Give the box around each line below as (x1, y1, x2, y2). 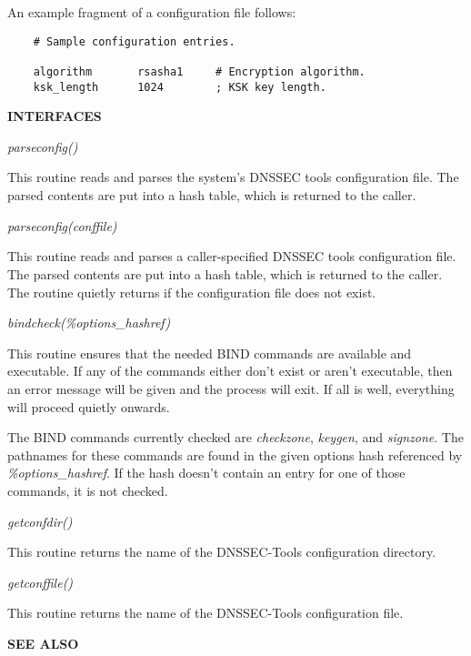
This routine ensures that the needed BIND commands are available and (7, 343, 412, 362)
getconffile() (7, 572, 74, 591)
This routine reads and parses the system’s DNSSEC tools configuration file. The (7, 167, 459, 187)
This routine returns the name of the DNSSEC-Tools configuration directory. (7, 542, 436, 561)
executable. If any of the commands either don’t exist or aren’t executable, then (7, 361, 453, 380)
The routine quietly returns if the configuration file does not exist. (7, 282, 376, 301)
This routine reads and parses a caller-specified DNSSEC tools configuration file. (7, 247, 456, 266)
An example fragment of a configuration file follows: (7, 3, 296, 21)
